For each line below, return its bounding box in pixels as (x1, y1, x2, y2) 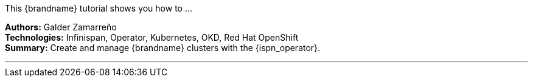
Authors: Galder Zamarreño (5, 22, 117, 32)
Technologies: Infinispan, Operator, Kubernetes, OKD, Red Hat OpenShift (5, 32, 299, 43)
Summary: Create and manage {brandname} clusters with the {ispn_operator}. (5, 43, 321, 53)
